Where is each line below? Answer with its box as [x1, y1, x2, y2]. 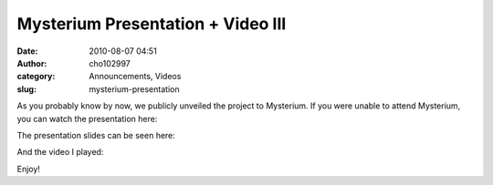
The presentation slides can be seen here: [16, 129, 175, 140]
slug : [16, 83, 37, 95]
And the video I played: [16, 147, 104, 158]
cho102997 [89, 57, 131, 68]
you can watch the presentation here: [16, 113, 158, 124]
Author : [16, 57, 47, 68]
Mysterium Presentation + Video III [16, 14, 287, 34]
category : [16, 71, 56, 82]
